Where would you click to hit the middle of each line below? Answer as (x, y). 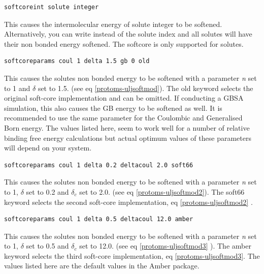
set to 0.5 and (47, 246)
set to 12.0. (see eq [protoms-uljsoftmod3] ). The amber (165, 246)
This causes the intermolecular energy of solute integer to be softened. (113, 24)
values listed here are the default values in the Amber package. (102, 266)
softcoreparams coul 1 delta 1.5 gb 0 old (77, 61)
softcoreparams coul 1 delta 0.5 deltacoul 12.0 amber (99, 219)
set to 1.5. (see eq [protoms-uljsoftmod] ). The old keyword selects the (145, 88)
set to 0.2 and (47, 191)
